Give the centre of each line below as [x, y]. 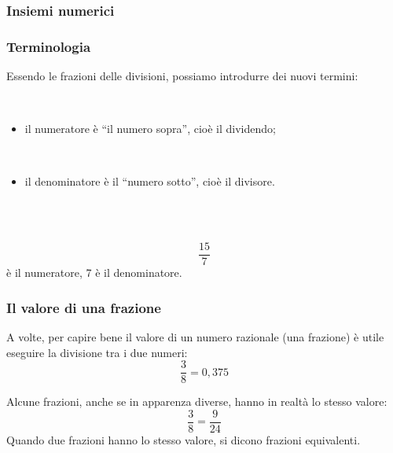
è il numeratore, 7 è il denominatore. [94, 273]
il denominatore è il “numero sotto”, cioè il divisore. [150, 181]
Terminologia [49, 46]
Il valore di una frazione [84, 307]
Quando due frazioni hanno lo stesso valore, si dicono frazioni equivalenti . [184, 440]
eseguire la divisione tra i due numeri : [97, 352]
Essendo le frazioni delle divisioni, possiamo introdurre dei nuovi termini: [182, 76]
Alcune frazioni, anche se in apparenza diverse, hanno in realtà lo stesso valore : [197, 401]
